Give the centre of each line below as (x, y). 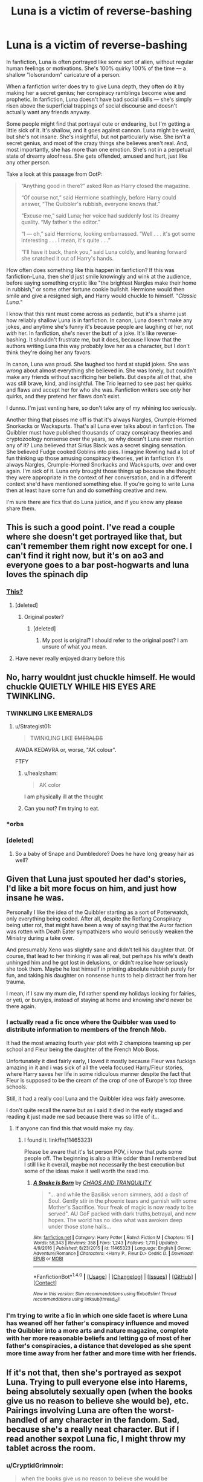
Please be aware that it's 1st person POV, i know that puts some (103, 1151)
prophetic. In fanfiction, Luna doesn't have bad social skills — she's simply (99, 99)
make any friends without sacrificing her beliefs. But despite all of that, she (99, 377)
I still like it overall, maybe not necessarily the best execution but (104, 1164)
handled (22, 1419)
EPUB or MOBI (48, 1258)
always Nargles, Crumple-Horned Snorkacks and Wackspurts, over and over (101, 464)
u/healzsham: (41, 773)
